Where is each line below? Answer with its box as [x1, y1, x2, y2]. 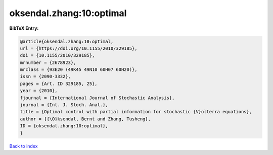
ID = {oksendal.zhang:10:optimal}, [20, 123, 108, 129]
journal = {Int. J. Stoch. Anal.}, [20, 102, 108, 108]
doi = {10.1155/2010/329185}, [20, 53, 95, 58]
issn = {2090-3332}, [20, 73, 71, 80]
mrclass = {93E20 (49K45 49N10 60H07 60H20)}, [20, 67, 138, 72]
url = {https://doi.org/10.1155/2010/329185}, [20, 45, 138, 51]
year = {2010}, [20, 88, 58, 94]
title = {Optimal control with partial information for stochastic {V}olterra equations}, [20, 109, 252, 115]
